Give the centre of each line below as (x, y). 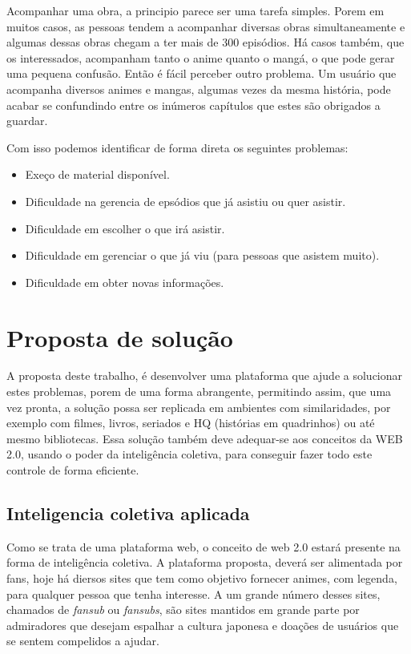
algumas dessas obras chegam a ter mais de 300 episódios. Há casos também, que (205, 42)
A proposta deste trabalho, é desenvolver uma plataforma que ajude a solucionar (205, 375)
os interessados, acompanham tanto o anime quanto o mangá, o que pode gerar (201, 57)
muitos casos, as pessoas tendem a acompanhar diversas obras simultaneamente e (206, 26)
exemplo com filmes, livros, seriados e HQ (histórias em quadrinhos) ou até (191, 423)
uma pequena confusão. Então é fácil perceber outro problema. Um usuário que (201, 73)
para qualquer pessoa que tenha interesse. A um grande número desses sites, (193, 593)
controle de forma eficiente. (73, 470)
